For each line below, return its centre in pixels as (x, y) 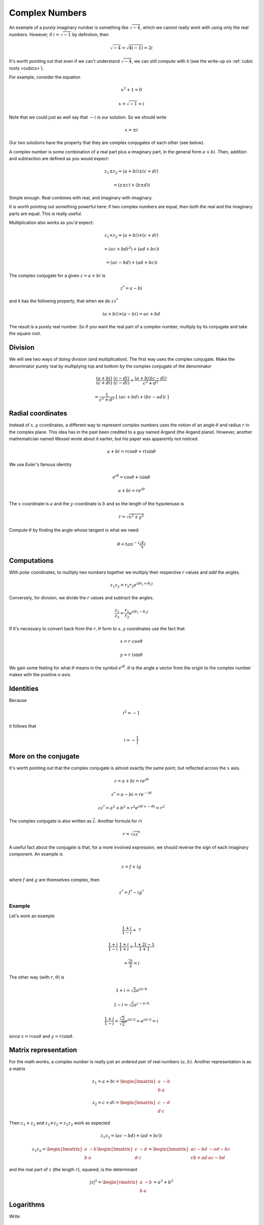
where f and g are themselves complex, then (54, 880)
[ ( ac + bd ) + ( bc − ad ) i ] (142, 397)
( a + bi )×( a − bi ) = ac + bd (132, 314)
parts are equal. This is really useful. (46, 214)
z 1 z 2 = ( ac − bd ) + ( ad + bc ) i (131, 1136)
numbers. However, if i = (34, 34)
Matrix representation (43, 1050)
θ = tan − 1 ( (129, 544)
